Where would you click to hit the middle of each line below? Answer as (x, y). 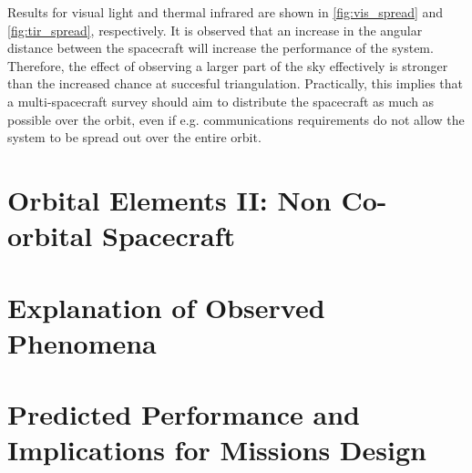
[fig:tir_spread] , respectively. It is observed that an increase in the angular (215, 30)
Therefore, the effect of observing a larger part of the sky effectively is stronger (228, 65)
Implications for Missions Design (217, 450)
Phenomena (82, 342)
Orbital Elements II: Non (169, 199)
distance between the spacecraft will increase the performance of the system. (221, 48)
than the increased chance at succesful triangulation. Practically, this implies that (236, 83)
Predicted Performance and (184, 414)
